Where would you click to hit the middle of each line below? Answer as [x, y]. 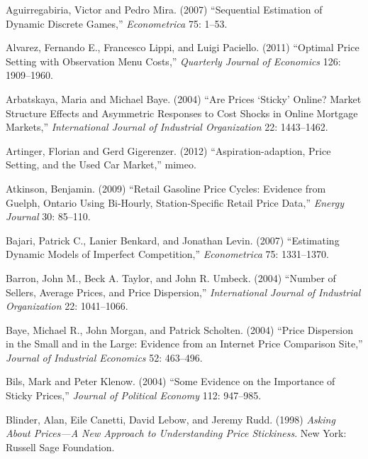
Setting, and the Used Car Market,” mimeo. [101, 164]
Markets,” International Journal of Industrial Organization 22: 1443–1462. [167, 127]
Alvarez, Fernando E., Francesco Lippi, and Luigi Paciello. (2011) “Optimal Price [183, 47]
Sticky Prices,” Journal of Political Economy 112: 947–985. [134, 395]
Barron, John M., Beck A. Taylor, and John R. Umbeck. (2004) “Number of [171, 277]
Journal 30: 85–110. [48, 216]
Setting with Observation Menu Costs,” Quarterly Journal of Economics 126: [173, 61]
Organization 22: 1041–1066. [67, 306]
